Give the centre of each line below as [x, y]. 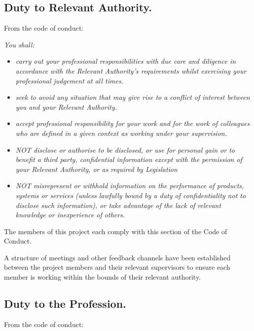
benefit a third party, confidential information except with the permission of [129, 159]
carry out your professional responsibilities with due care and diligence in [126, 61]
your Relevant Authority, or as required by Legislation [96, 169]
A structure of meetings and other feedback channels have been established [117, 257]
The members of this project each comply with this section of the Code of [116, 231]
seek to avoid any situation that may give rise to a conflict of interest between [133, 97]
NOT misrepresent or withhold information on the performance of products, [130, 186]
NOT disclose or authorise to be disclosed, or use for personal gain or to [125, 149]
